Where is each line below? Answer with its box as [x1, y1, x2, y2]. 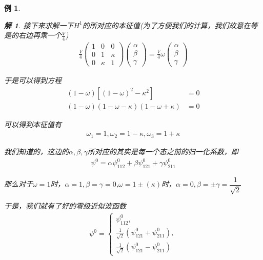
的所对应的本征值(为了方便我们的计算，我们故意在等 [82, 19, 258, 30]
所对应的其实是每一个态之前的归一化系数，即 [87, 146, 238, 156]
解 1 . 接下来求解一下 [4, 19, 74, 30]
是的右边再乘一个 [4, 30, 62, 41]
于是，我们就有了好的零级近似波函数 [4, 201, 126, 211]
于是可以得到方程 [4, 75, 62, 86]
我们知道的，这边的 [4, 146, 69, 156]
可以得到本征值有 [4, 118, 62, 129]
